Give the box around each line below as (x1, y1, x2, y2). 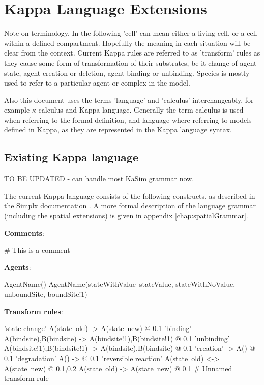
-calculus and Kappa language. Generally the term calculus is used (36, 104, 244, 115)
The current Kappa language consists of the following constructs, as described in (4, 190, 255, 201)
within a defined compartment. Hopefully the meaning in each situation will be (4, 37, 251, 48)
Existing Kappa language (4, 149, 138, 165)
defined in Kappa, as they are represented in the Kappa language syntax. (4, 124, 232, 135)
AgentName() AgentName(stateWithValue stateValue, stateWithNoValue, (4, 279, 236, 289)
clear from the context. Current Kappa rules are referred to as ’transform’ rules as (4, 47, 260, 58)
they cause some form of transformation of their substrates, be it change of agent (4, 57, 257, 68)
